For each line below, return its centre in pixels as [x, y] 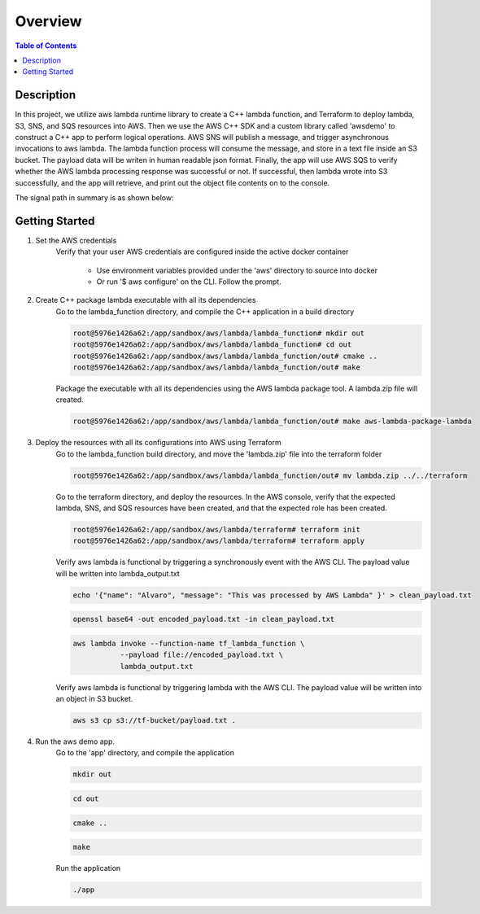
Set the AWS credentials [76, 240]
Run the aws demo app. [75, 741]
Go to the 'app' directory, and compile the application [145, 753]
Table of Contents [46, 46]
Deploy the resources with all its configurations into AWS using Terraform [158, 443]
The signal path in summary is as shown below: [94, 197]
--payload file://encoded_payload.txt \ [202, 655]
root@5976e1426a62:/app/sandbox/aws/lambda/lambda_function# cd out [212, 345]
